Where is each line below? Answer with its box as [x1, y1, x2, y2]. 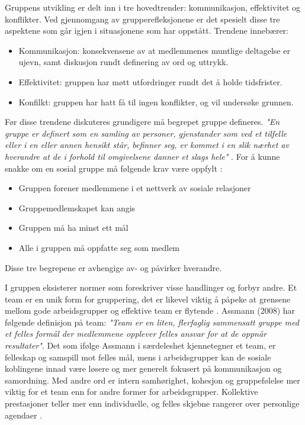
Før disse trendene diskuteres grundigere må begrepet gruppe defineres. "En [5, 115, 280, 128]
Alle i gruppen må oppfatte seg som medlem [18, 241, 180, 253]
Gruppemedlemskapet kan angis [18, 201, 136, 214]
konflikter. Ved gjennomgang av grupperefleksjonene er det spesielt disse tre [5, 12, 280, 25]
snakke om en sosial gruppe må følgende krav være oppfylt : [5, 162, 223, 174]
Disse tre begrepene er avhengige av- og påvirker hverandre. [5, 261, 222, 273]
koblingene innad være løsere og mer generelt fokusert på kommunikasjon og [5, 362, 282, 375]
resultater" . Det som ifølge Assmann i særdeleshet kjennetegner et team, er [5, 339, 276, 352]
